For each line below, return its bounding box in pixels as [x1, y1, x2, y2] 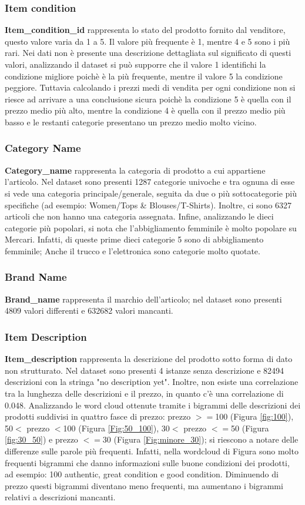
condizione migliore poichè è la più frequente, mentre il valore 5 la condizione [5, 69, 283, 82]
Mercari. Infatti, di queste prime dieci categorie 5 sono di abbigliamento [5, 233, 264, 245]
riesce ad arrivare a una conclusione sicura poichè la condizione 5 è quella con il [5, 92, 291, 105]
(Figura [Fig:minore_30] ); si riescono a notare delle [113, 433, 299, 446]
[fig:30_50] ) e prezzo [5, 433, 78, 446]
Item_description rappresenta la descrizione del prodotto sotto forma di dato [5, 353, 293, 365]
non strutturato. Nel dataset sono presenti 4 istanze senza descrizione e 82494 [5, 364, 284, 376]
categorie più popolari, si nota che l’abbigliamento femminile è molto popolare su [5, 221, 297, 234]
